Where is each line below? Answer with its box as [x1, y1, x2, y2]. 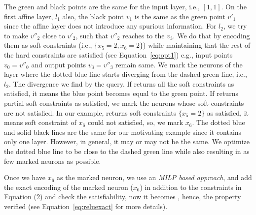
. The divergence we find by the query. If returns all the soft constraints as [8, 78, 234, 89]
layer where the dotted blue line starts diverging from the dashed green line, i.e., [4, 69, 247, 79]
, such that [75, 30, 109, 40]
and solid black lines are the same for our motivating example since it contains [4, 126, 242, 137]
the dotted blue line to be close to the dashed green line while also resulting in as [4, 146, 250, 156]
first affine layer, [4, 11, 53, 21]
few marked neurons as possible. [4, 155, 101, 166]
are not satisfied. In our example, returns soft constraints [4, 107, 177, 118]
